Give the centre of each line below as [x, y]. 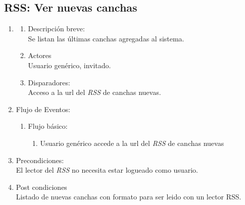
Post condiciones [41, 187]
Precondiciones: [40, 160]
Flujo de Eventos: [43, 109]
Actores [40, 55]
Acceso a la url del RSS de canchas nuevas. [94, 92]
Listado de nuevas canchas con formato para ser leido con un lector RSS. [129, 197]
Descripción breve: [56, 29]
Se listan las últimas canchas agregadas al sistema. [106, 38]
